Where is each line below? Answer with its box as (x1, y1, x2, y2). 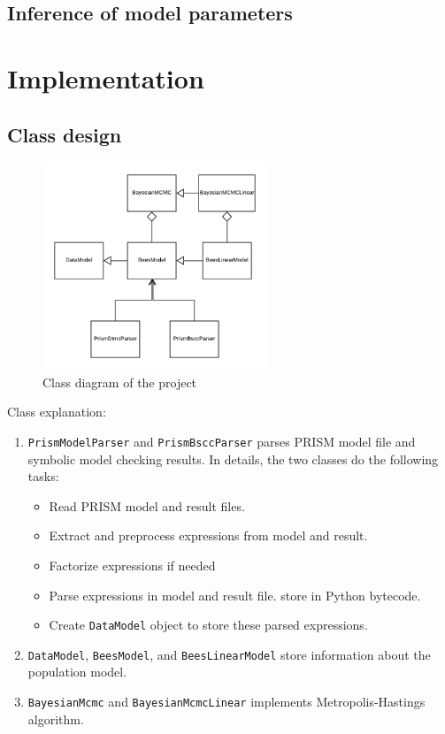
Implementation (7, 59, 204, 96)
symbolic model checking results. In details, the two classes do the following (27, 449, 439, 468)
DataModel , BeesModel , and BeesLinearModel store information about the (27, 645, 431, 663)
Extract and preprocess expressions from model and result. (49, 526, 368, 545)
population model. (27, 662, 127, 681)
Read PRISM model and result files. (49, 496, 245, 515)
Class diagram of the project (42, 372, 197, 391)
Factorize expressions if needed (49, 555, 216, 574)
